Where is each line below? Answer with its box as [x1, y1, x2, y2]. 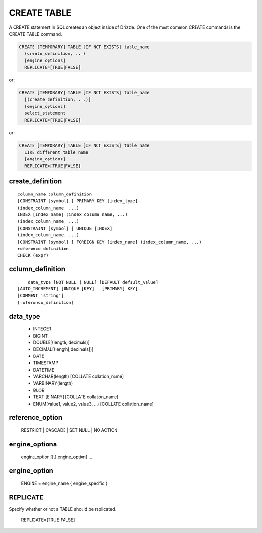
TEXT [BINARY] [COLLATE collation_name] [33, 394, 119, 400]
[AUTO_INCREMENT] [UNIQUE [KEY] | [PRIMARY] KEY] [17, 286, 138, 292]
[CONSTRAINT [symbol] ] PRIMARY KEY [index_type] [17, 198, 138, 204]
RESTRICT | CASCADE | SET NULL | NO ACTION [21, 427, 118, 433]
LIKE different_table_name [24, 149, 89, 155]
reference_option [9, 413, 63, 422]
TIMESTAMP [33, 360, 58, 366]
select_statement [24, 110, 65, 116]
